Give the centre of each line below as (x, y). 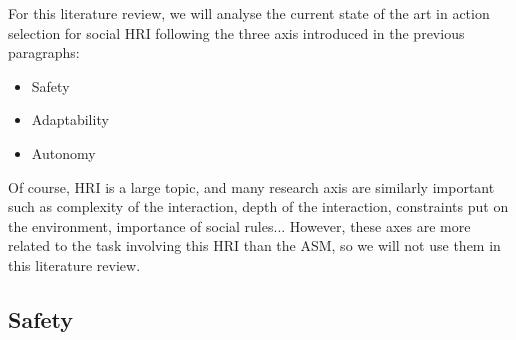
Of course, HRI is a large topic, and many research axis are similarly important (251, 186)
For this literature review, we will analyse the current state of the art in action (249, 13)
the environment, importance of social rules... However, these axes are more (239, 225)
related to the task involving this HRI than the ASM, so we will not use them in (254, 245)
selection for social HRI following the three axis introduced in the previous (236, 32)
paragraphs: (44, 52)
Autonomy (63, 152)
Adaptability (70, 119)
